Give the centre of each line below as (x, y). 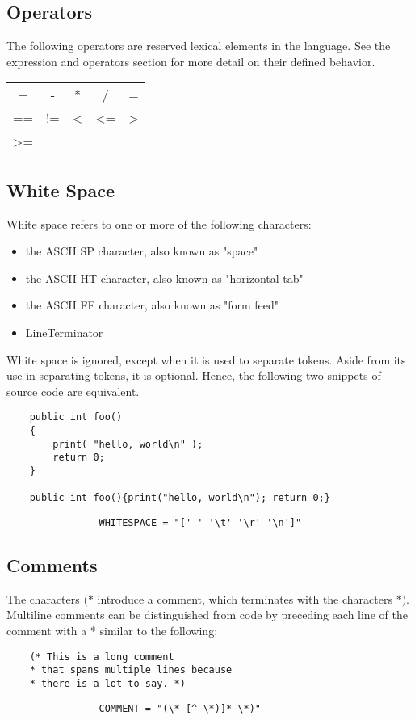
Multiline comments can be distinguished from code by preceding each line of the (207, 615)
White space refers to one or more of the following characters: (159, 223)
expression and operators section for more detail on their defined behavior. (191, 61)
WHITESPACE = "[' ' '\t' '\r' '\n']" (200, 522)
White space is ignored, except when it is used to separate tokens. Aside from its (206, 359)
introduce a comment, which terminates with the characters (245, 598)
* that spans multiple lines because (131, 670)
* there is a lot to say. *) (107, 683)
